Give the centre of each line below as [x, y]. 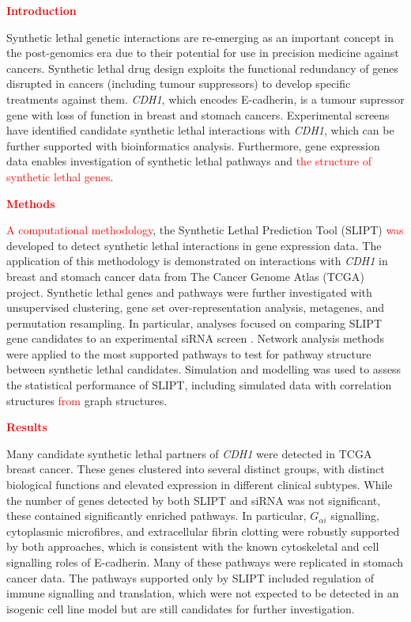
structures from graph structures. [87, 400]
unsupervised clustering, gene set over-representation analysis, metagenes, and [195, 307]
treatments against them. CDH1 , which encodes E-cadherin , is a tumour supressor [205, 99]
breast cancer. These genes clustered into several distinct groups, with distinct [196, 469]
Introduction [41, 10]
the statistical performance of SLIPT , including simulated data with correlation [199, 385]
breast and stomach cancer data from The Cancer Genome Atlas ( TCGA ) [185, 276]
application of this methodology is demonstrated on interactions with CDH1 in [197, 261]
